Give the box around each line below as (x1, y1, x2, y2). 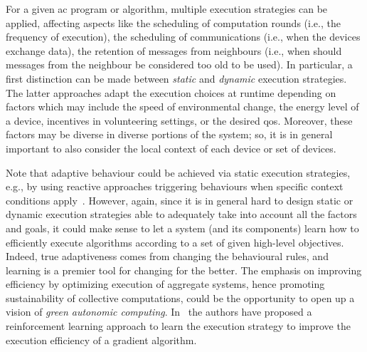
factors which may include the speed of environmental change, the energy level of (6, 99, 359, 114)
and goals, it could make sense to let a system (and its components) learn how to (6, 220, 359, 235)
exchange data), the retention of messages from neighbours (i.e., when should (6, 43, 342, 58)
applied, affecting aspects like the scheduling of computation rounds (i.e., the (6, 15, 341, 30)
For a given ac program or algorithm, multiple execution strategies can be (6, 1, 328, 16)
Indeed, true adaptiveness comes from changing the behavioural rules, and (6, 249, 329, 264)
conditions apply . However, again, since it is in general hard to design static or (6, 192, 353, 207)
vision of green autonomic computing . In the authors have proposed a (6, 304, 312, 319)
